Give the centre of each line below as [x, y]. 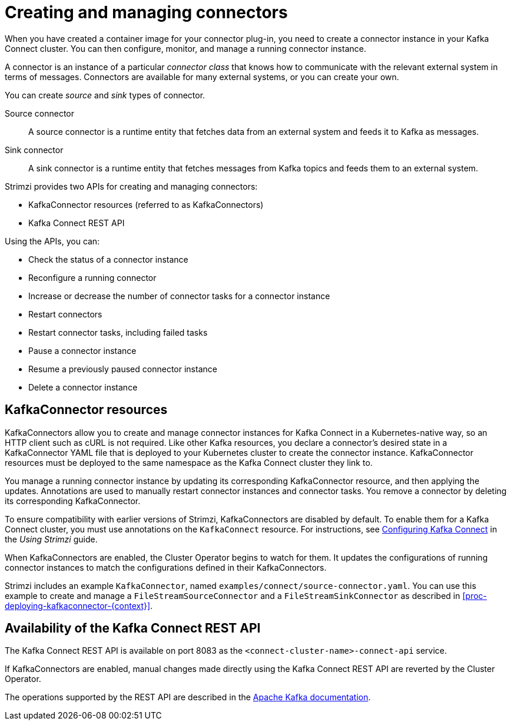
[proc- [475, 595]
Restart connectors [65, 314]
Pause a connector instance [82, 350]
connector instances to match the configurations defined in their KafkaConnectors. [166, 567]
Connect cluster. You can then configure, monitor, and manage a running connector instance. [185, 48]
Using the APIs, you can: [52, 241]
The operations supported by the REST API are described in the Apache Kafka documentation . [188, 697]
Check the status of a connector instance [108, 259]
